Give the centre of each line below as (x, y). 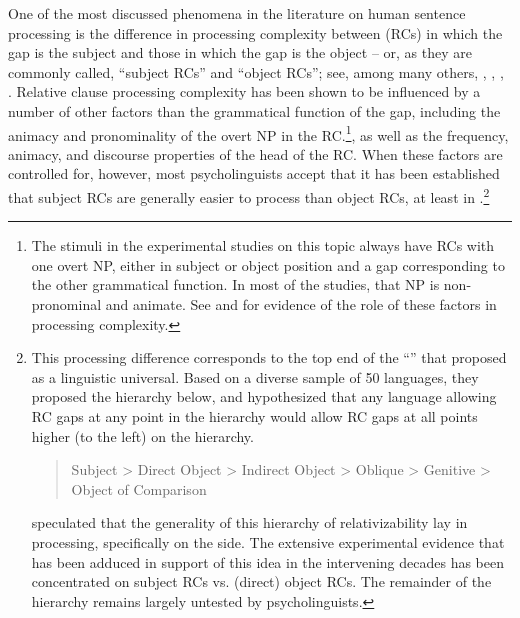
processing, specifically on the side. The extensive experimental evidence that (268, 541)
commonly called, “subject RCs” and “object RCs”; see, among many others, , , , (256, 71)
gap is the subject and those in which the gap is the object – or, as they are (240, 52)
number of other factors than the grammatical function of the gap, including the (254, 110)
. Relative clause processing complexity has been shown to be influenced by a (244, 91)
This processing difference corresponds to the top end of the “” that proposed (269, 357)
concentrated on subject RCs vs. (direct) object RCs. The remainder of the (261, 581)
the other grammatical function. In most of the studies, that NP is (235, 284)
